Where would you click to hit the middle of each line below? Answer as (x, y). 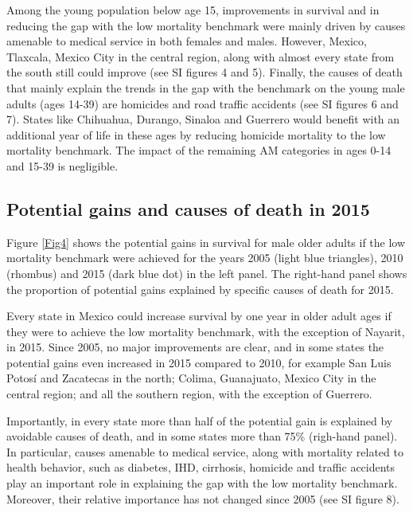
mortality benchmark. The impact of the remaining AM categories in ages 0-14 (199, 150)
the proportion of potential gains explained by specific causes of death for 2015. (200, 289)
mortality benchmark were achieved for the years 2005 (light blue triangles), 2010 (205, 258)
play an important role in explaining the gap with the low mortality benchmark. (202, 483)
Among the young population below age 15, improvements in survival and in (193, 10)
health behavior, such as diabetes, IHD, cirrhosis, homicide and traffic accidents (201, 467)
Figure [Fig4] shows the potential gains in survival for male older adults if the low (206, 242)
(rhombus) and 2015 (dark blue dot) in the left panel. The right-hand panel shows (207, 273)
